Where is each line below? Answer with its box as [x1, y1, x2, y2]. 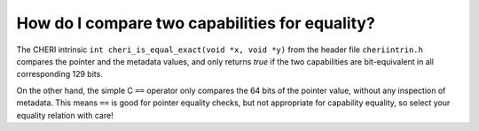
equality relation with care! [16, 110, 114, 120]
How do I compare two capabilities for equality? [16, 13, 376, 33]
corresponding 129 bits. [16, 69, 104, 80]
